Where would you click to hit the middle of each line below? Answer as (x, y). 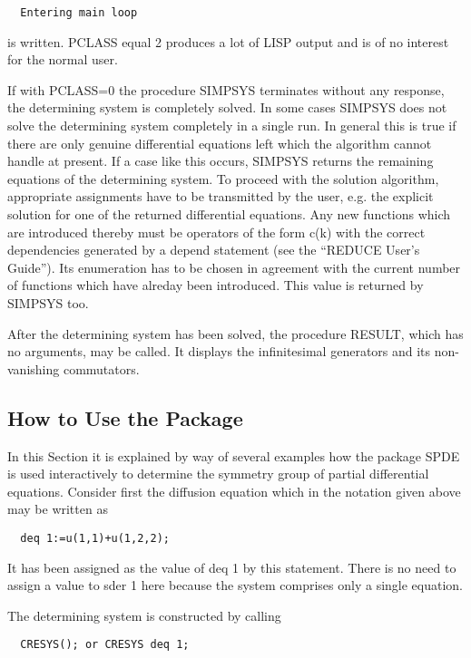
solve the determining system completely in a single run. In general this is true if (232, 126)
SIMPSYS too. (48, 302)
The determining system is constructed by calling (144, 615)
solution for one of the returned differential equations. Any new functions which (229, 214)
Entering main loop (79, 13)
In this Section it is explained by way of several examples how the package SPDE (234, 455)
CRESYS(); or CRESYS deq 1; (105, 645)
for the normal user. (63, 59)
